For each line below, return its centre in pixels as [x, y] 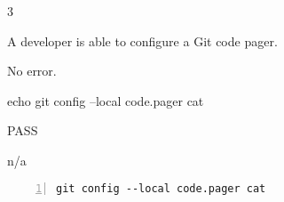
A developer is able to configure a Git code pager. [142, 40]
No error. [32, 71]
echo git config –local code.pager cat [106, 100]
